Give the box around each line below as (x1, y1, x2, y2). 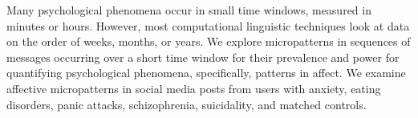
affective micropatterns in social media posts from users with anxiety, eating (6, 79, 381, 96)
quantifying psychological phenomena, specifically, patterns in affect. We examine (6, 64, 406, 81)
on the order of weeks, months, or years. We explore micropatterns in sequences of (6, 33, 411, 50)
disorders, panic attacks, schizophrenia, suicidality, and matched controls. (6, 96, 367, 112)
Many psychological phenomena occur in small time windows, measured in (6, 2, 371, 18)
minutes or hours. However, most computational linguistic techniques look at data (6, 17, 410, 34)
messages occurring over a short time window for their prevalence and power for (6, 48, 400, 65)
